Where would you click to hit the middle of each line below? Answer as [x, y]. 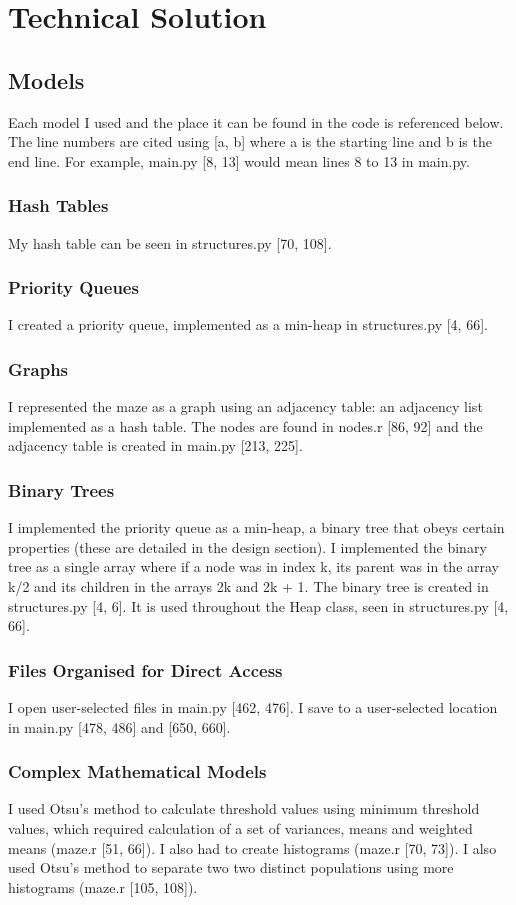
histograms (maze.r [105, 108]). [103, 886]
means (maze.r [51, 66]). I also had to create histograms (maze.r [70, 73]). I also [252, 847]
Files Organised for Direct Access [145, 669]
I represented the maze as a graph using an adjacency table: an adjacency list [245, 406]
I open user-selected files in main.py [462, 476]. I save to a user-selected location [253, 706]
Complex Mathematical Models [137, 771]
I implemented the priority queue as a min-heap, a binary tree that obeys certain [256, 527]
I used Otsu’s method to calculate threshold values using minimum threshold [244, 808]
